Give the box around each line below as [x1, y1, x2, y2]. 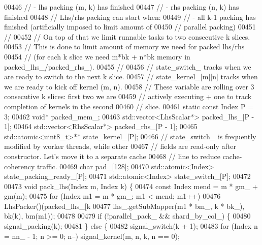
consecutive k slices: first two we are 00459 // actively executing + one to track [4, 91, 252, 102]
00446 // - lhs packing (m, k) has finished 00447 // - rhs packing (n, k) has [4, 2, 239, 12]
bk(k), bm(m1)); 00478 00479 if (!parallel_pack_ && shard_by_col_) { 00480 [4, 210, 251, 221]
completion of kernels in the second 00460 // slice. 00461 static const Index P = [4, 101, 254, 111]
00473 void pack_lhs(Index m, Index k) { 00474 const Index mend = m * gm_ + [4, 180, 258, 191]
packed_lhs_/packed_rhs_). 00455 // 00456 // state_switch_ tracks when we [4, 61, 251, 72]
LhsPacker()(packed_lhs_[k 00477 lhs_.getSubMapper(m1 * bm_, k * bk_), [4, 200, 245, 211]
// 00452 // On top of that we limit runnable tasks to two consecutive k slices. [4, 31, 250, 42]
